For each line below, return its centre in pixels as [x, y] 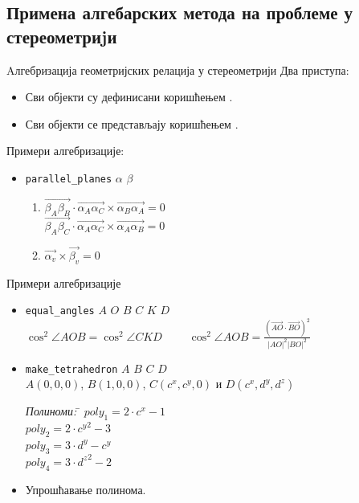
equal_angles [60, 311]
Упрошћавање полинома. [86, 489]
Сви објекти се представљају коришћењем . [132, 123]
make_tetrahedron [71, 369]
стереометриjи [62, 36]
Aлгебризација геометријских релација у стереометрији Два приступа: [178, 70]
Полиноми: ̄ [53, 411]
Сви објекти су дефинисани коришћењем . [129, 97]
